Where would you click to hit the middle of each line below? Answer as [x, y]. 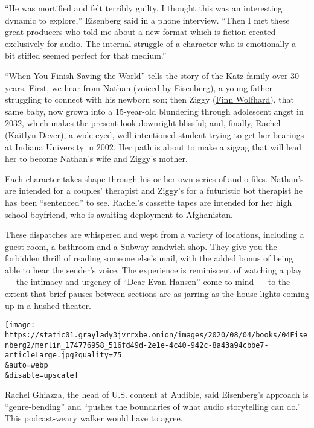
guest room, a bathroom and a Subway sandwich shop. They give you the [141, 246]
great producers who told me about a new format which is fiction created [140, 32]
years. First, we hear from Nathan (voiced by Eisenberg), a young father [139, 87]
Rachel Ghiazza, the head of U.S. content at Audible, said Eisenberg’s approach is [157, 394]
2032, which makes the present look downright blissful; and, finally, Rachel [143, 123]
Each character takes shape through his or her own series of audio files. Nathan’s [154, 178]
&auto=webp [27, 365]
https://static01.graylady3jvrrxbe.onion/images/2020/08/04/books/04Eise [156, 335]
